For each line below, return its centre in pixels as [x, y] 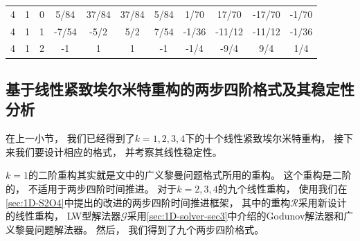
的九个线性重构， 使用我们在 [282, 188]
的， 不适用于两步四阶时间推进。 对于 [91, 188]
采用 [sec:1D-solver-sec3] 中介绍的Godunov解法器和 [235, 216]
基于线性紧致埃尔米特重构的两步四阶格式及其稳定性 [180, 88]
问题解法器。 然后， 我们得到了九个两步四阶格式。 [149, 229]
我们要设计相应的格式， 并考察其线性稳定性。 [118, 151]
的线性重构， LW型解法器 [63, 216]
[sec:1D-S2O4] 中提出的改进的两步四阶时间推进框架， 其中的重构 [148, 202]
